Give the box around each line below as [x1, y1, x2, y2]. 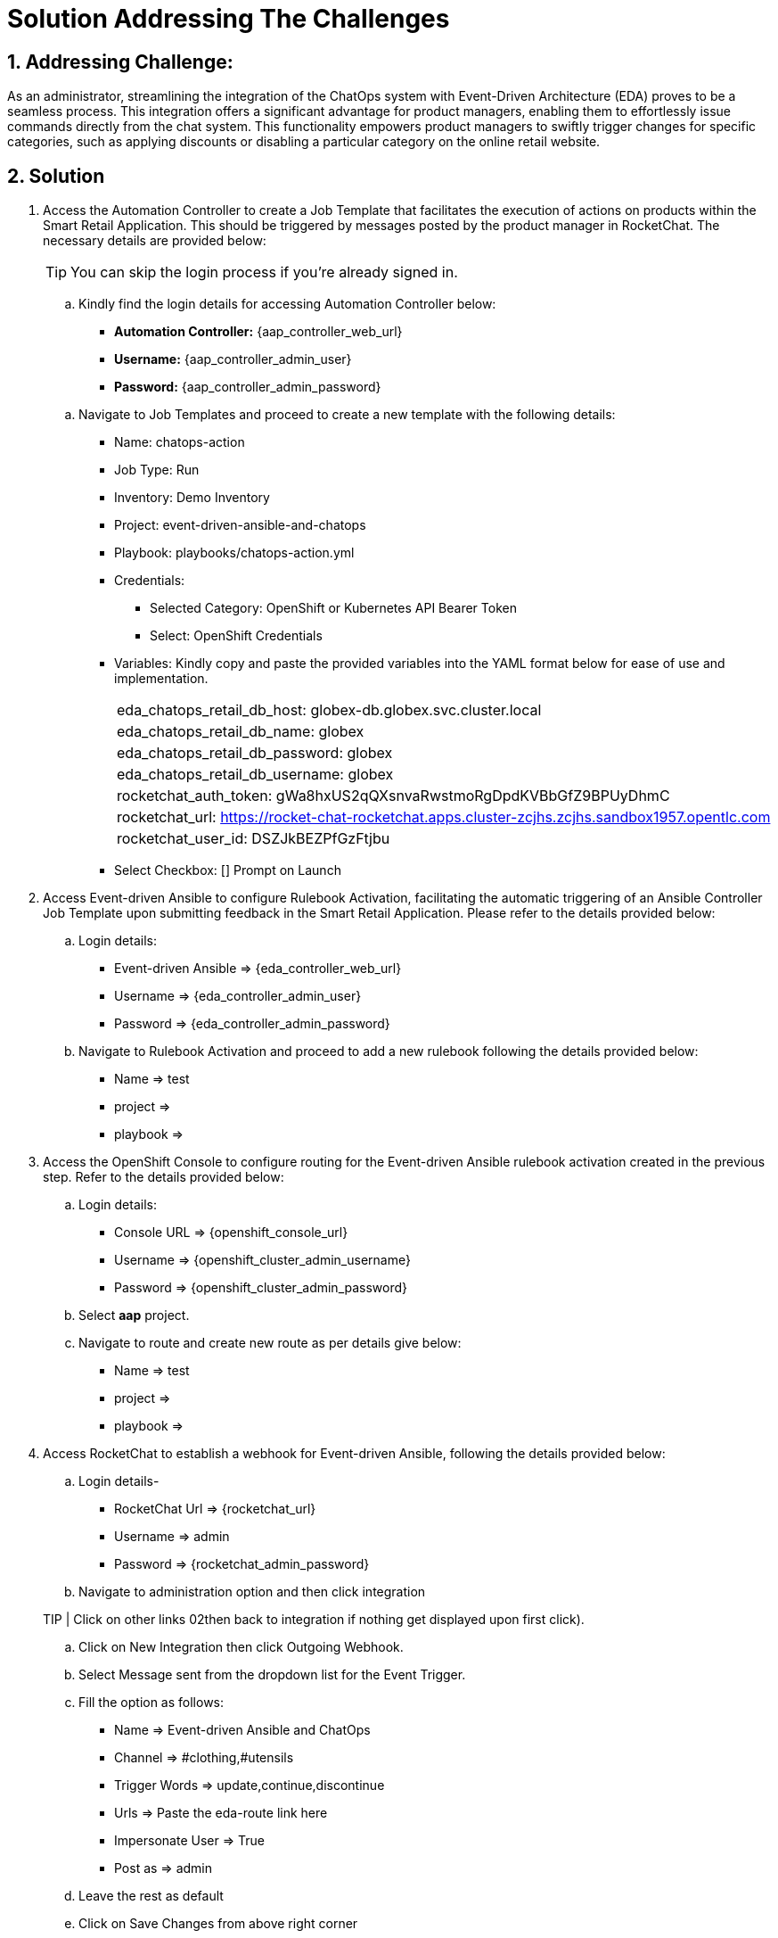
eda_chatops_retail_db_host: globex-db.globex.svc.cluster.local [117, 701, 542, 720]
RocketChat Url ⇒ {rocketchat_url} [114, 1501, 316, 1517]
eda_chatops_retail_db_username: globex [117, 765, 394, 784]
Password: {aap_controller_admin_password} [114, 379, 381, 395]
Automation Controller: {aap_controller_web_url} [114, 324, 403, 340]
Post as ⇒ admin [114, 1860, 213, 1876]
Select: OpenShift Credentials [150, 628, 323, 644]
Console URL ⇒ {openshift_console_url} [114, 1225, 348, 1241]
